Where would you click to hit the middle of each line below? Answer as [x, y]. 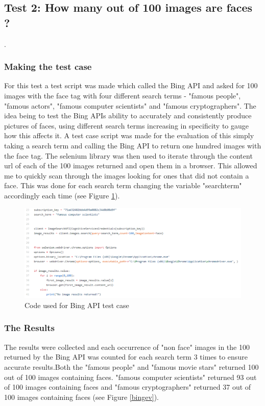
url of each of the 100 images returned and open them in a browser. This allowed [131, 166]
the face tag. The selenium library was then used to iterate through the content [128, 155]
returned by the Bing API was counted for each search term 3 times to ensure [126, 357]
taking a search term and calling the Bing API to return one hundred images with [133, 145]
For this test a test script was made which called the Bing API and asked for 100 [131, 85]
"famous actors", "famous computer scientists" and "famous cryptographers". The [130, 105]
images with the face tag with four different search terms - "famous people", [123, 95]
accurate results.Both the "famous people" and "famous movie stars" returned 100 [131, 366]
